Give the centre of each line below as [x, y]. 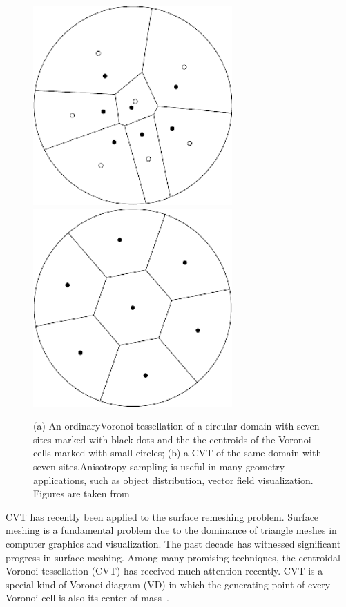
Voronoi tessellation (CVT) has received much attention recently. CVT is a [164, 571]
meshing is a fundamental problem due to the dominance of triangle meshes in [171, 530]
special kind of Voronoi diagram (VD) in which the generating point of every [168, 584]
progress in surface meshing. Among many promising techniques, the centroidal [173, 557]
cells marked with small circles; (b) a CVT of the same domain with [177, 453]
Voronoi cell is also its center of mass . [87, 598]
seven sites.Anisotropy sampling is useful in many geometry [159, 466]
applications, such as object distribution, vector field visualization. [173, 480]
